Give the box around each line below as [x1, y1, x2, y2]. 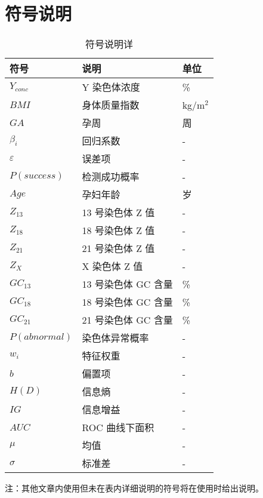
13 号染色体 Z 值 [82, 205, 155, 220]
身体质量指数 [82, 98, 140, 112]
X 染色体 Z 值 [82, 259, 143, 273]
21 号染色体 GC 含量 [82, 313, 173, 327]
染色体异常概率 [82, 331, 149, 345]
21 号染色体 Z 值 [82, 241, 155, 256]
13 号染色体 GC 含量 [82, 277, 173, 291]
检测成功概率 [82, 170, 140, 184]
